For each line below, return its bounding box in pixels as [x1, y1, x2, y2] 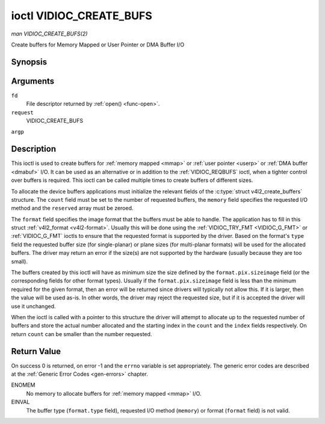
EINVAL [11, 398, 30, 406]
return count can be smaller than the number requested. [11, 330, 152, 337]
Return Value [11, 346, 61, 357]
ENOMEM [11, 381, 36, 388]
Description [11, 144, 57, 154]
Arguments [11, 76, 55, 86]
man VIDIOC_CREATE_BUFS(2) [11, 30, 88, 37]
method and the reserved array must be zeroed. [11, 205, 134, 212]
